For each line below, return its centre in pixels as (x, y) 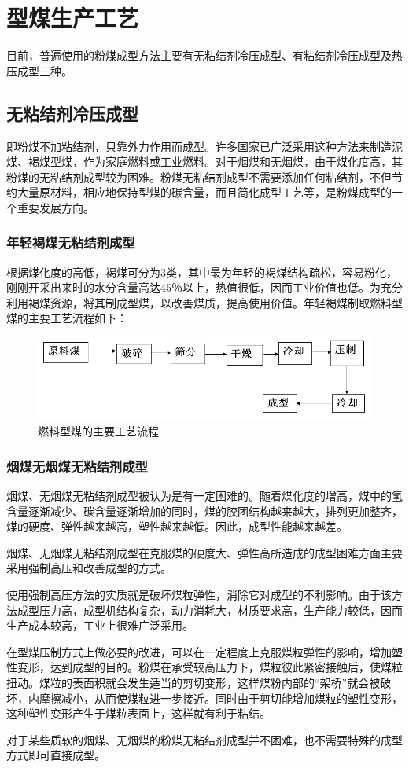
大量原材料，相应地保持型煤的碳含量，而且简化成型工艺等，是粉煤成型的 (204, 192)
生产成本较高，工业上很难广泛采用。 (100, 625)
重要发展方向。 (55, 207)
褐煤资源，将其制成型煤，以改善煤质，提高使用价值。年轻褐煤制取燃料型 (215, 302)
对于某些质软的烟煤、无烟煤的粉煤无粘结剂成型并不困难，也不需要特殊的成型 (204, 739)
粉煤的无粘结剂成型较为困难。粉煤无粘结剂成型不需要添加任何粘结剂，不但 (199, 176)
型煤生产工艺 (73, 18)
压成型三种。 (39, 70)
